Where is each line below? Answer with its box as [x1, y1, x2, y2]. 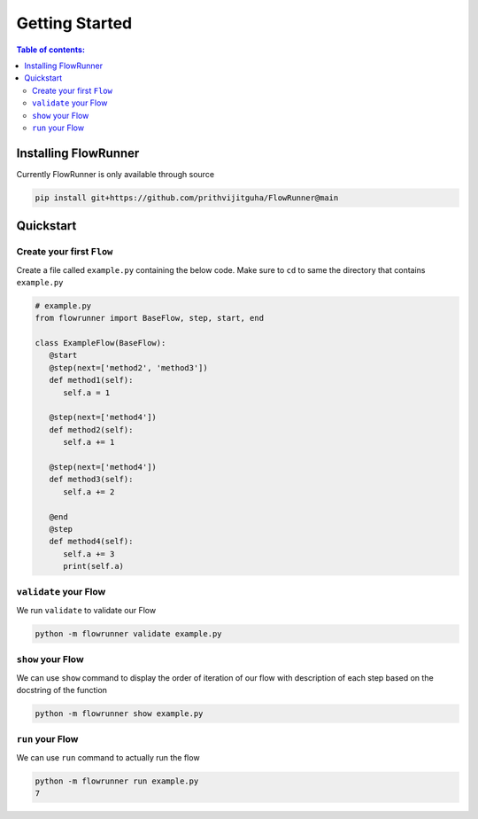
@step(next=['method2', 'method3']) [49, 363, 208, 372]
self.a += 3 [63, 549, 115, 558]
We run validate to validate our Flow [16, 604, 157, 615]
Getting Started [16, 13, 133, 33]
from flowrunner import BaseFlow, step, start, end [35, 313, 265, 324]
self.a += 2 [63, 487, 115, 496]
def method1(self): [49, 375, 134, 386]
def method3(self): [49, 474, 134, 485]
